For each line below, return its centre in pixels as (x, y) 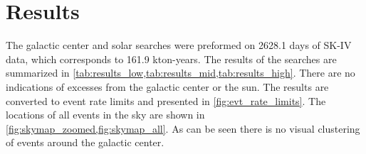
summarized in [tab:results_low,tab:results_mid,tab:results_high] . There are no (181, 73)
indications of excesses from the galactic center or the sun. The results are (167, 86)
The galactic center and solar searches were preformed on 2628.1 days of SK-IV (179, 45)
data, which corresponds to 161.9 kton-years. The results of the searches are (171, 59)
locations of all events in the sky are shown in (105, 115)
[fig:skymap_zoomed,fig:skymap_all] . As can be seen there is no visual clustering (183, 128)
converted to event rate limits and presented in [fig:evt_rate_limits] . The (166, 100)
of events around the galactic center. (85, 142)
